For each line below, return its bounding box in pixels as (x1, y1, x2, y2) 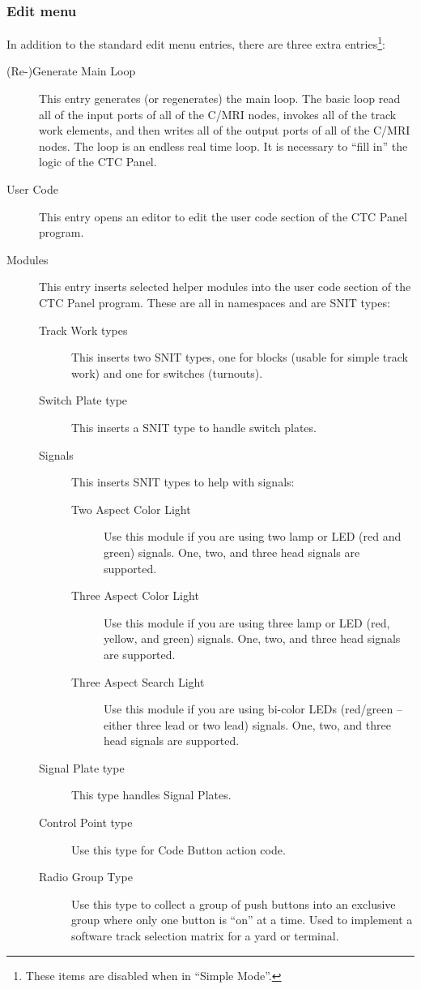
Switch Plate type (39, 392, 128, 409)
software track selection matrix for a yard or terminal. (71, 927, 339, 944)
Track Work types (39, 321, 128, 338)
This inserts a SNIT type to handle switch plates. (71, 418, 317, 435)
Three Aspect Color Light (71, 587, 199, 604)
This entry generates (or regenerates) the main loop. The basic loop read (39, 90, 401, 107)
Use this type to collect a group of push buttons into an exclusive (71, 895, 396, 912)
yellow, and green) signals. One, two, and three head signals (104, 630, 401, 647)
